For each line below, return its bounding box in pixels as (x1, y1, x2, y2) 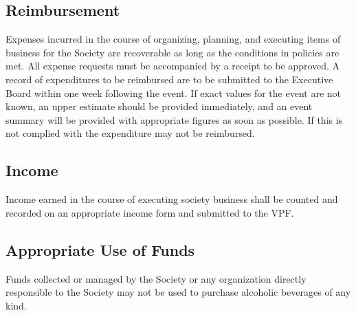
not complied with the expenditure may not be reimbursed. (5, 126, 255, 140)
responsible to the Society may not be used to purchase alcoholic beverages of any (5, 285, 351, 299)
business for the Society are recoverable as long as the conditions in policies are (5, 45, 340, 59)
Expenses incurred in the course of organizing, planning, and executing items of (5, 32, 341, 46)
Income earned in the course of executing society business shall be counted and (5, 192, 338, 206)
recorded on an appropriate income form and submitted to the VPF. (5, 205, 294, 219)
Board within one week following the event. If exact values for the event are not (5, 85, 342, 100)
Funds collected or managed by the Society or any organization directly (5, 271, 307, 285)
